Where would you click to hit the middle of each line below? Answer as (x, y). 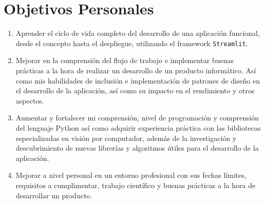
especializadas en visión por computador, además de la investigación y (126, 138)
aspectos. (30, 100)
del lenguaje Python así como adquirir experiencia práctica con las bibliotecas (138, 127)
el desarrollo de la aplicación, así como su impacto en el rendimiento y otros (135, 90)
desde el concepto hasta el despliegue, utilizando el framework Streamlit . (132, 43)
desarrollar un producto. (54, 195)
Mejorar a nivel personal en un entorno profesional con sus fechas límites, (131, 175)
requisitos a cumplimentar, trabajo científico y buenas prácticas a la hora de (136, 185)
